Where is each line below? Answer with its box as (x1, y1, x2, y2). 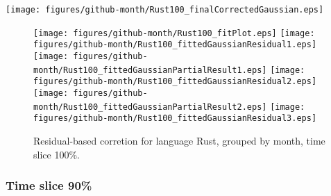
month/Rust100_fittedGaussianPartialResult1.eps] (33, 65, 267, 75)
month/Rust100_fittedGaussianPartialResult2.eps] (33, 101, 267, 112)
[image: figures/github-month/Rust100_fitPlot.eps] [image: (33, 28, 315, 38)
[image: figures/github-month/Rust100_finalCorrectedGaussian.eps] (6, 5, 324, 15)
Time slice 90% (6, 177, 92, 194)
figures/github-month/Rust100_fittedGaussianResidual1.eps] (33, 40, 317, 50)
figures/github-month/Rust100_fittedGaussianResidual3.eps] (33, 113, 317, 124)
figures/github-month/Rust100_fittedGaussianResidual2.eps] (33, 76, 317, 87)
